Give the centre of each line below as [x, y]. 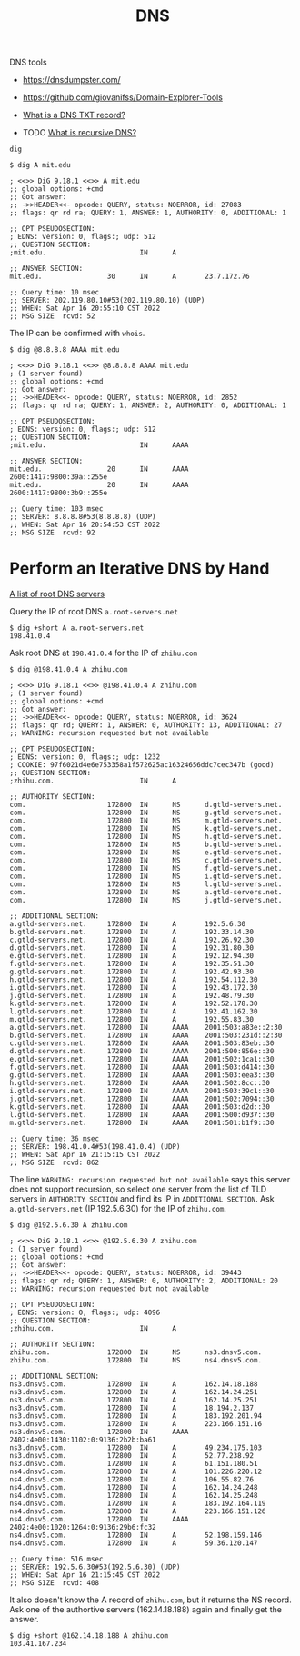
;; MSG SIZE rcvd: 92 [52, 533]
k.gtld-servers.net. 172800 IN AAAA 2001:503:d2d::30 [140, 1107]
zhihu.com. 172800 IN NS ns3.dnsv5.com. [135, 1352]
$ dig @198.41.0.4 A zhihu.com [69, 670]
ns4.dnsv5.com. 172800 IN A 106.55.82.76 [132, 1480]
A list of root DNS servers [57, 594]
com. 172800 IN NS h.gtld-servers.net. [146, 837]
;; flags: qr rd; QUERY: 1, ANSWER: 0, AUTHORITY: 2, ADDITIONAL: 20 [144, 1281]
